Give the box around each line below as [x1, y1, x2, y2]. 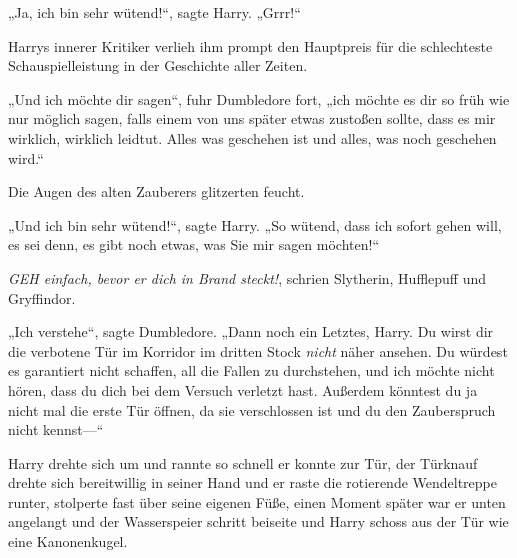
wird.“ [8, 147, 44, 168]
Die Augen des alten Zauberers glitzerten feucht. [8, 181, 305, 202]
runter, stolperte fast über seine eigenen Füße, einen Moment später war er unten [8, 491, 506, 512]
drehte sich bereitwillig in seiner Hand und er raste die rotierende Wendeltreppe [8, 472, 498, 493]
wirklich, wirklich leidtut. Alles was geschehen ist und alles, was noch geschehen [8, 127, 497, 148]
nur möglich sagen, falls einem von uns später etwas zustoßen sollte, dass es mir [8, 108, 496, 129]
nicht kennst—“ [8, 419, 104, 440]
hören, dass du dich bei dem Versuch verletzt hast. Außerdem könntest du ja [8, 379, 478, 400]
